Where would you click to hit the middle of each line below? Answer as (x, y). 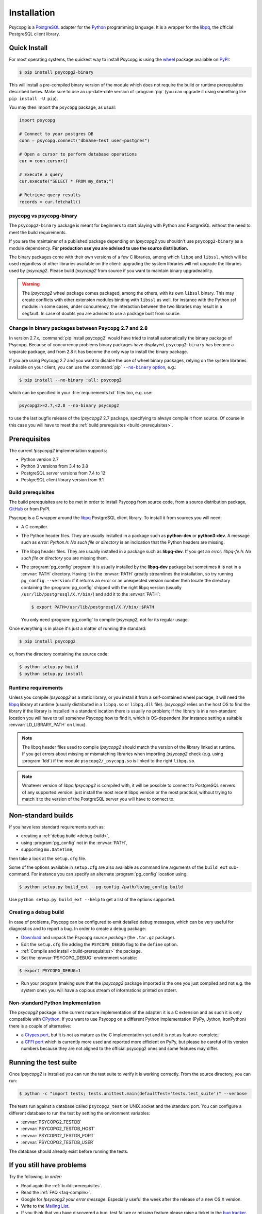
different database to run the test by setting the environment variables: (80, 1113)
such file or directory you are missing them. (65, 558)
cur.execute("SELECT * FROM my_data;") (66, 181)
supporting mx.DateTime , (47, 849)
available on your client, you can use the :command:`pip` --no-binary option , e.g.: (93, 367)
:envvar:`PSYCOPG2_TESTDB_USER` (58, 1142)
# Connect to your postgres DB (57, 134)
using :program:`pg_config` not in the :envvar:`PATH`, (74, 843)
